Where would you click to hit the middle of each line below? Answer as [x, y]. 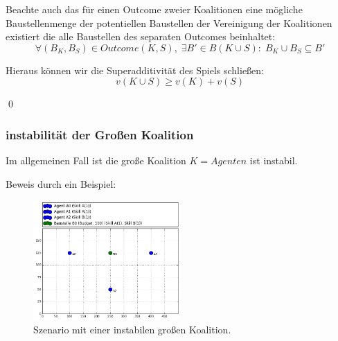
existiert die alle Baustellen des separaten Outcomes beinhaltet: [141, 36]
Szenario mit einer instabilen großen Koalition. [132, 330]
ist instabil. [274, 160]
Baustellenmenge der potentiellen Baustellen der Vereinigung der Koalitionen [169, 23]
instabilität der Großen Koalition [100, 134]
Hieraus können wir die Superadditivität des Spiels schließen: [135, 70]
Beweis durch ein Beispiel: [61, 183]
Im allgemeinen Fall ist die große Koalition [96, 160]
